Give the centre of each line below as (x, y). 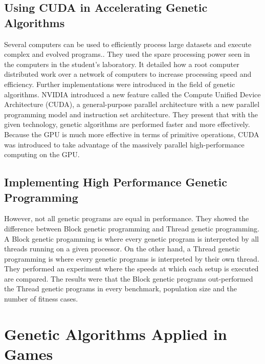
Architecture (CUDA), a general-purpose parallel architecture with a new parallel (132, 104)
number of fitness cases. (41, 299)
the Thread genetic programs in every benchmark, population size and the (120, 288)
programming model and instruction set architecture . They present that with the (131, 114)
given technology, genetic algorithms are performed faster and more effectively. (127, 124)
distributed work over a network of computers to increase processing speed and (128, 74)
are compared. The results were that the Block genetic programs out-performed (129, 278)
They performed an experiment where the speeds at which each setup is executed (131, 269)
